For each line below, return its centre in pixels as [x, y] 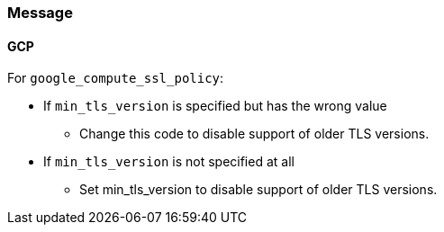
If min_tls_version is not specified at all [169, 162]
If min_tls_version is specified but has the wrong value [215, 106]
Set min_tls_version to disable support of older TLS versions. [258, 190]
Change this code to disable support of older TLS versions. [254, 134]
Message [40, 13]
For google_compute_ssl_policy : [116, 78]
